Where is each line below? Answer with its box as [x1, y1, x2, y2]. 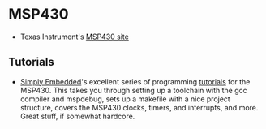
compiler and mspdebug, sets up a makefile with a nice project [19, 94, 231, 104]
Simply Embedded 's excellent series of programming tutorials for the [19, 76, 251, 86]
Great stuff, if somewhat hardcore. [19, 111, 135, 121]
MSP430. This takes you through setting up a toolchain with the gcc [19, 85, 247, 95]
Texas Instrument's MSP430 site [19, 32, 130, 41]
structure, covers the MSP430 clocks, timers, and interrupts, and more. [19, 102, 259, 112]
